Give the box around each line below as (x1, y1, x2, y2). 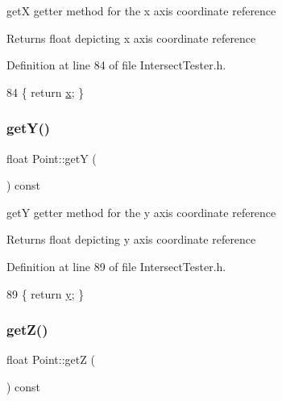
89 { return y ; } (6, 285, 85, 302)
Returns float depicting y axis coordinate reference (6, 231, 256, 248)
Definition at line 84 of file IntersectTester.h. (6, 56, 226, 73)
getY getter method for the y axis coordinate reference (6, 203, 276, 220)
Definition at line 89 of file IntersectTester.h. (6, 257, 226, 274)
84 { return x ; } (6, 83, 85, 100)
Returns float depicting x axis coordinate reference (6, 29, 256, 46)
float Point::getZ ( (6, 351, 95, 368)
